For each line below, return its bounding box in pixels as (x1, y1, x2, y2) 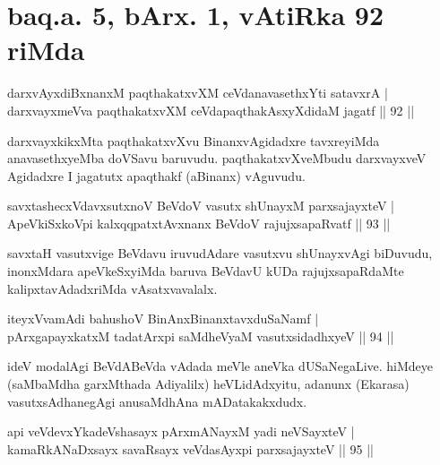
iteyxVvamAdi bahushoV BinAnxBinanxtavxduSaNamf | (7, 309, 319, 328)
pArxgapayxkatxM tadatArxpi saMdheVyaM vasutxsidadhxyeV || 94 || (7, 326, 394, 345)
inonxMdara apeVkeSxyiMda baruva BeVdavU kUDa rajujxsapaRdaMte (7, 262, 404, 280)
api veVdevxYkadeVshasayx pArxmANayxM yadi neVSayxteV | (7, 422, 355, 441)
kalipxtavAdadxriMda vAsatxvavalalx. (7, 279, 218, 297)
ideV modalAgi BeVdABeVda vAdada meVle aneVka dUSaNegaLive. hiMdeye (7, 357, 434, 375)
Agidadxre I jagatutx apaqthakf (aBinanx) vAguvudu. (7, 166, 306, 185)
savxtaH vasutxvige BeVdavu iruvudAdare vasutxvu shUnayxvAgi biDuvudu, (7, 244, 433, 263)
